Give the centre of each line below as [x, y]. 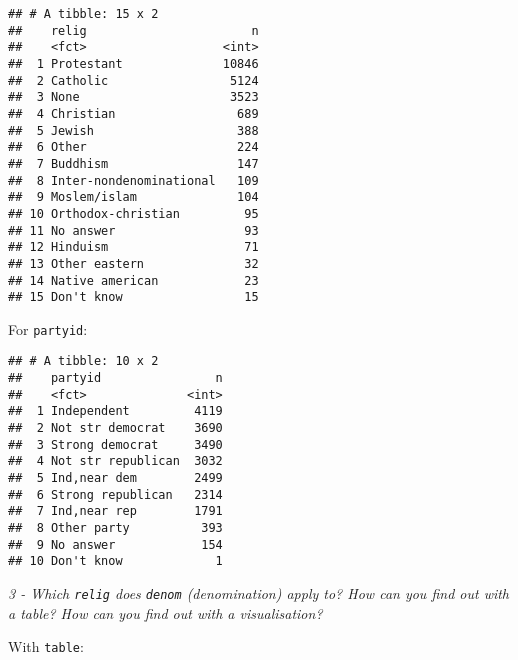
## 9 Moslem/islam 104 [133, 197]
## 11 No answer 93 [133, 230]
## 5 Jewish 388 [133, 130]
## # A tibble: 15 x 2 [83, 14]
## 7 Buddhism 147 [133, 163]
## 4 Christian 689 [133, 113]
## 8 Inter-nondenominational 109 [133, 180]
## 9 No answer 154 [115, 544]
